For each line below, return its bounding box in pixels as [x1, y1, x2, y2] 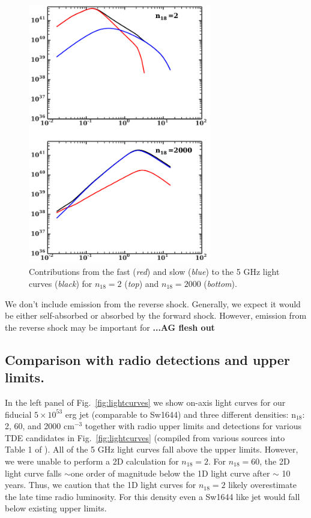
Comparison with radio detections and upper [5, 350, 290, 369]
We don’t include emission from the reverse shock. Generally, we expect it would [5, 297, 301, 310]
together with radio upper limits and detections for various [85, 420, 302, 432]
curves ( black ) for [29, 277, 92, 289]
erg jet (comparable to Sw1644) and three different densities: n [65, 408, 296, 420]
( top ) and [124, 277, 159, 289]
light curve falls [5, 466, 62, 479]
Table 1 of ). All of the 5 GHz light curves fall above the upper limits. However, [5, 443, 298, 456]
